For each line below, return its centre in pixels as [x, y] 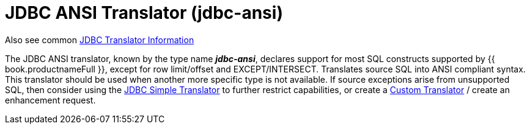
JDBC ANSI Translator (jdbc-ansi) [144, 13]
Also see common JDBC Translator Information [100, 40]
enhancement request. [50, 100]
